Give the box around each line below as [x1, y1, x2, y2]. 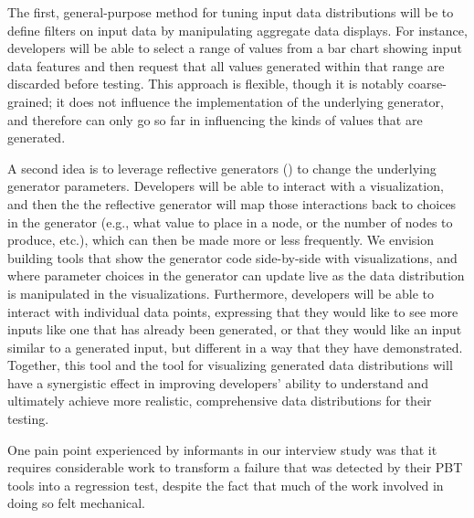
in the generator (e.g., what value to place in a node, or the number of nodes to [7, 212, 453, 231]
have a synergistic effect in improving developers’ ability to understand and [7, 373, 428, 392]
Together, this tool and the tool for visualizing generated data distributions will [7, 355, 453, 375]
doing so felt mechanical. [7, 493, 145, 513]
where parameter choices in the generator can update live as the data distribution [7, 266, 465, 285]
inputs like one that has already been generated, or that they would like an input [7, 320, 462, 339]
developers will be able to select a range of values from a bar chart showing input [7, 38, 462, 58]
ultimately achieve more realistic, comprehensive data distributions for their [7, 391, 432, 410]
